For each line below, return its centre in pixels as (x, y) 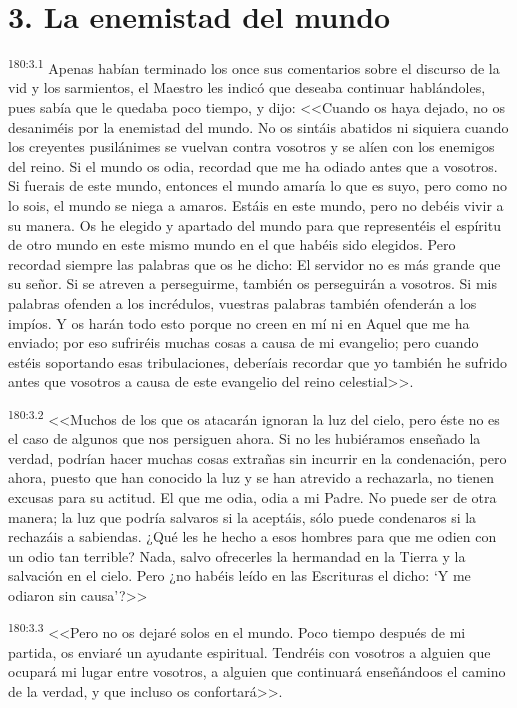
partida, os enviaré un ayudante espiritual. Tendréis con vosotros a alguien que (249, 651)
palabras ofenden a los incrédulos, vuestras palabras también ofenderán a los (242, 302)
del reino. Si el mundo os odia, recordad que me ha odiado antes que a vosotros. (253, 165)
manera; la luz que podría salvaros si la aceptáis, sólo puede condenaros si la (242, 516)
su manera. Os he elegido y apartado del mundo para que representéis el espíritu (254, 224)
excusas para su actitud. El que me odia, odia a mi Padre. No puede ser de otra (252, 496)
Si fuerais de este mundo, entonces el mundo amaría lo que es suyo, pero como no (257, 185)
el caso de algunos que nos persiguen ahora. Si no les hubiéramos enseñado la (244, 438)
